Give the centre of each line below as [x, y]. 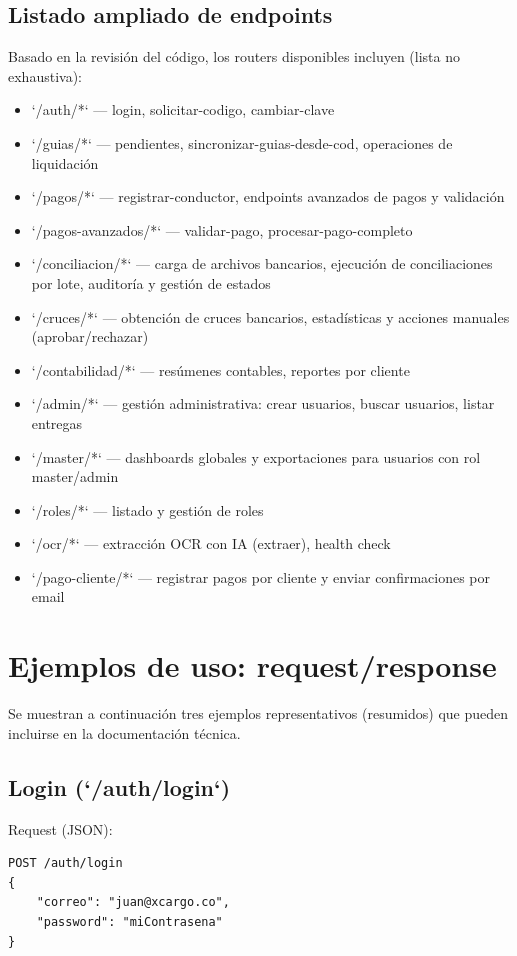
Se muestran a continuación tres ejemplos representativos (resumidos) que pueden [258, 713]
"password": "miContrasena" [129, 921]
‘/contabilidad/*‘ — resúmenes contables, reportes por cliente [220, 369]
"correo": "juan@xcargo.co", [133, 902]
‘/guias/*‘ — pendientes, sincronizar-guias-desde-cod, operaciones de [242, 142]
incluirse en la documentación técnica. [124, 732]
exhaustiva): [45, 75]
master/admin [75, 476]
